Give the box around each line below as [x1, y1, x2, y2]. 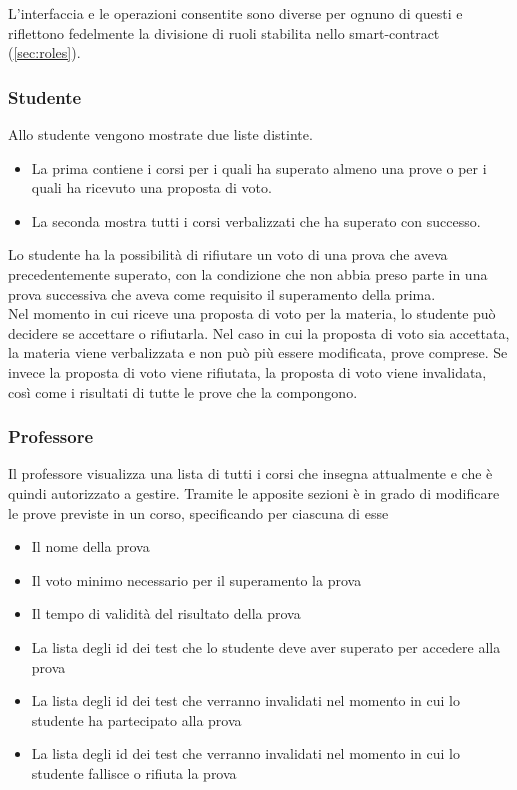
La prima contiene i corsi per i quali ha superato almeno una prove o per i [31, 157, 487, 178]
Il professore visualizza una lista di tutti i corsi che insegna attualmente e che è [8, 463, 493, 484]
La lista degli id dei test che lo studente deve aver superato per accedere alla [31, 636, 501, 657]
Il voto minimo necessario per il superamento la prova [31, 569, 362, 590]
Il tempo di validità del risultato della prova [31, 603, 301, 624]
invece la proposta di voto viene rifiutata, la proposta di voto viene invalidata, [8, 361, 487, 382]
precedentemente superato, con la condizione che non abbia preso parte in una [8, 263, 488, 284]
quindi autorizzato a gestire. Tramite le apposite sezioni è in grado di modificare [8, 482, 500, 503]
